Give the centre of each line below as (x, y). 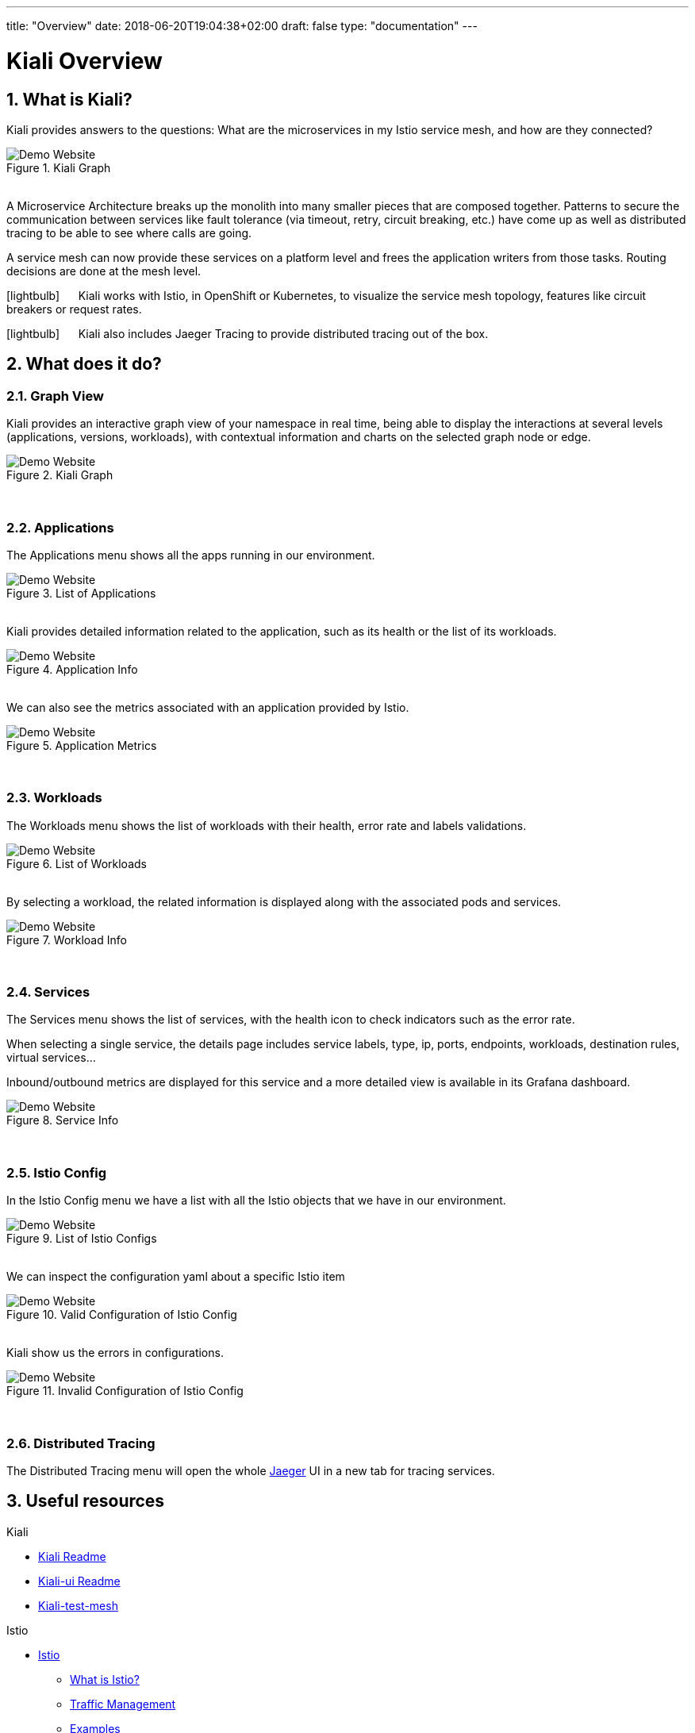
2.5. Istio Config (57, 1172)
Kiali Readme (72, 1556)
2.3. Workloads (54, 798)
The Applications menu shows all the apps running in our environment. (191, 555)
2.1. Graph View (55, 396)
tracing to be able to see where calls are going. (129, 232)
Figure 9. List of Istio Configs (82, 1239)
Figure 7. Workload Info (67, 940)
